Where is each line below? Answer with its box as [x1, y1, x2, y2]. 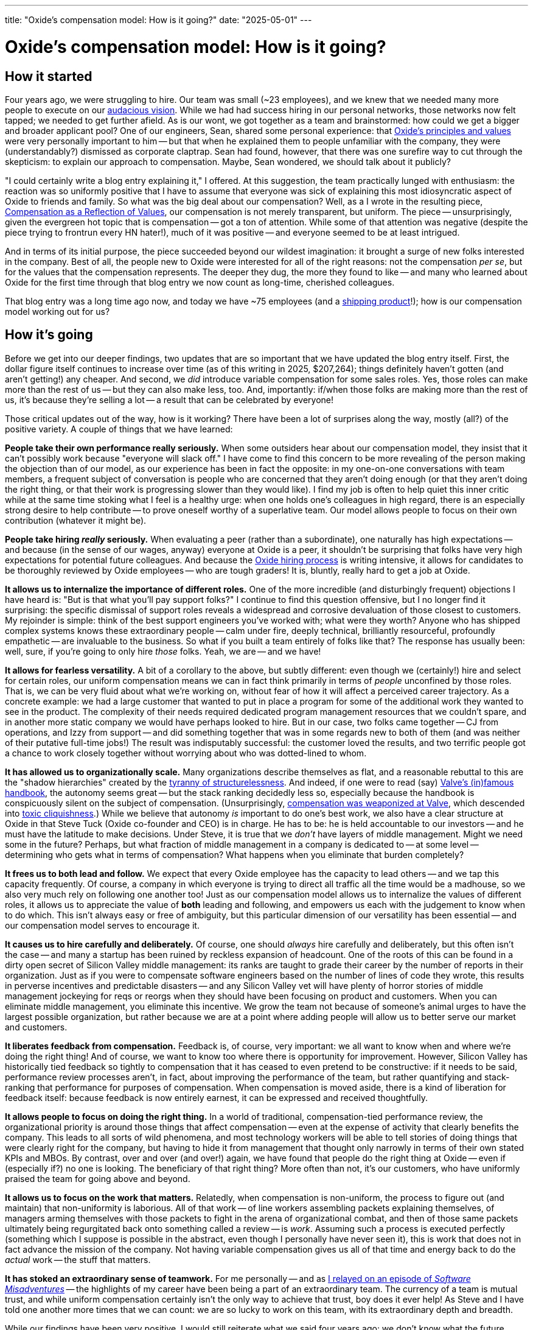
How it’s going [5, 327, 93, 343]
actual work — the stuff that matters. [5, 1254, 151, 1265]
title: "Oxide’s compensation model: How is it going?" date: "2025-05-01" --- [5, 15, 312, 25]
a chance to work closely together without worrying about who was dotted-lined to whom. [5, 747, 367, 758]
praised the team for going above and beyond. [5, 1173, 190, 1184]
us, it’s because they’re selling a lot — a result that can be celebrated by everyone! [5, 394, 334, 405]
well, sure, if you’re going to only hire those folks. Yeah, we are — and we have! [5, 646, 321, 656]
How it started [5, 68, 92, 84]
